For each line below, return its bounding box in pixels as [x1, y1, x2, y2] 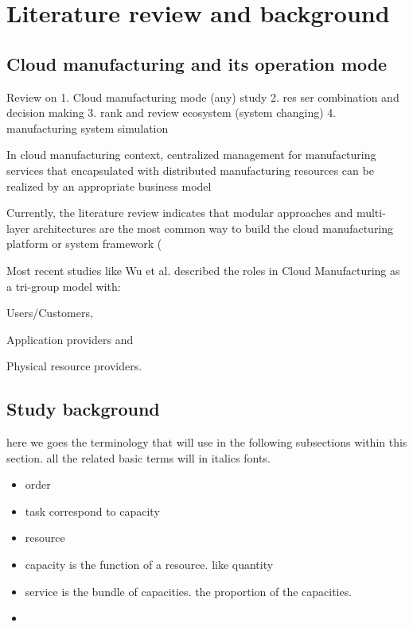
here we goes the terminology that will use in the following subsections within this [6, 434, 407, 451]
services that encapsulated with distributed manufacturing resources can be [6, 161, 374, 178]
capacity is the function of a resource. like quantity [25, 556, 274, 573]
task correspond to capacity [25, 502, 160, 519]
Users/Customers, [6, 304, 93, 321]
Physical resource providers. [6, 358, 142, 374]
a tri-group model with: [6, 277, 121, 294]
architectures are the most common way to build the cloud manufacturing [33, 219, 394, 236]
